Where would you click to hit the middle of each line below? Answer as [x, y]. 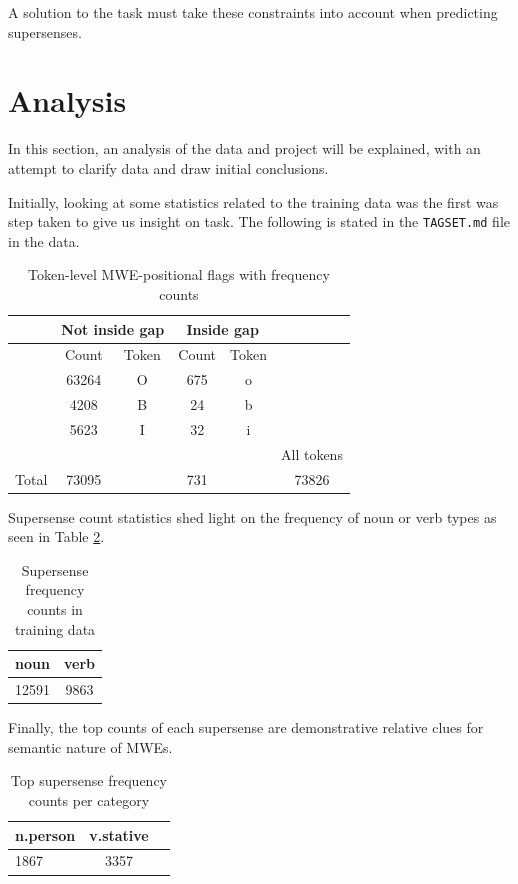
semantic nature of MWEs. [90, 746]
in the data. [44, 240]
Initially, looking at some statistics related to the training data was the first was [253, 201]
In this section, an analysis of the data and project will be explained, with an [244, 148]
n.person [45, 834]
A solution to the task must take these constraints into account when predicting [253, 12]
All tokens [312, 453]
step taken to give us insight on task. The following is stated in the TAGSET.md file [259, 221]
